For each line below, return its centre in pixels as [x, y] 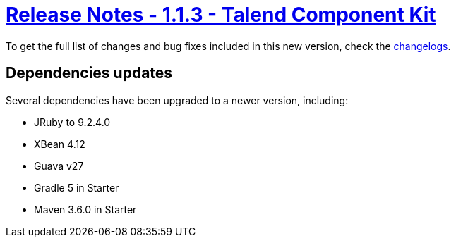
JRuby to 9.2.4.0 [72, 122]
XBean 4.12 [60, 144]
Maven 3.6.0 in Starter [85, 209]
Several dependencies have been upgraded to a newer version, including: [177, 100]
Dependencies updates [89, 73]
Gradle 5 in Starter [77, 187]
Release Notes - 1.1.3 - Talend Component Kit [221, 15]
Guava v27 [59, 166]
